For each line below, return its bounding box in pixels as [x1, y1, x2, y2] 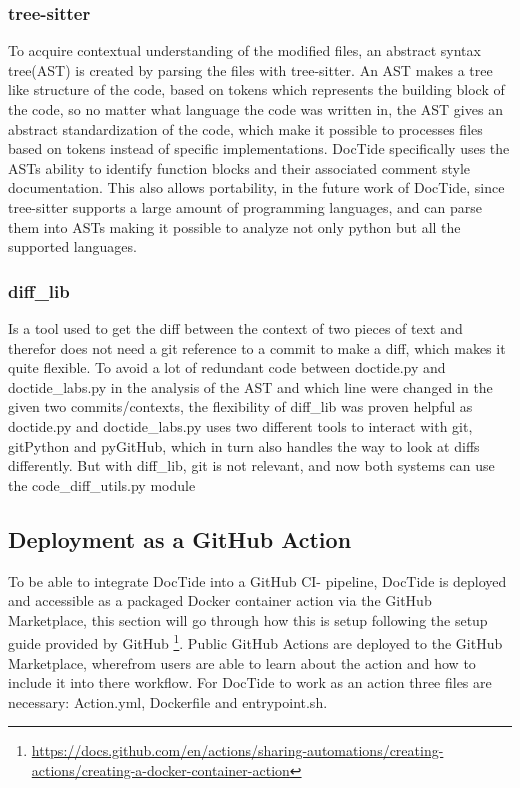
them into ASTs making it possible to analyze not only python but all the [8, 216, 461, 237]
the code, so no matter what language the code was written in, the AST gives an [8, 99, 503, 119]
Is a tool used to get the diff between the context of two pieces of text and [8, 317, 463, 338]
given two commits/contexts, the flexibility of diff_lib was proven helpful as [8, 396, 473, 417]
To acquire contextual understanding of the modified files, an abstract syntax [8, 40, 481, 61]
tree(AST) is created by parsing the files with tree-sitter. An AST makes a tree [8, 59, 493, 80]
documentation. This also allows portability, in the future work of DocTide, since [8, 177, 505, 198]
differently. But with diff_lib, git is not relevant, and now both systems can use [8, 455, 495, 476]
